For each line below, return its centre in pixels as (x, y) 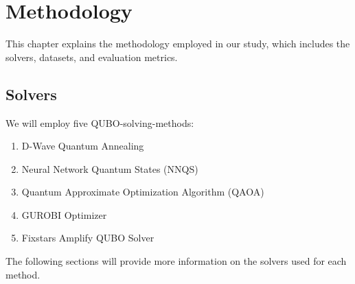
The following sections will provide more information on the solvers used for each (176, 261)
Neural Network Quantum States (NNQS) (110, 168)
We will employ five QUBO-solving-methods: (100, 122)
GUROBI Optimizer (64, 214)
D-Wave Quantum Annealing (83, 146)
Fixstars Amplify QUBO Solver (88, 238)
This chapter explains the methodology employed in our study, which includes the (178, 44)
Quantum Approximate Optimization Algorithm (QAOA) (143, 192)
